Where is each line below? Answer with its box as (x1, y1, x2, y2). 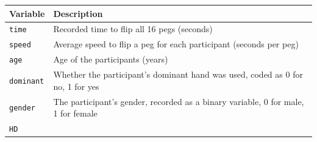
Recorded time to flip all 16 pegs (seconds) (53, 22, 213, 35)
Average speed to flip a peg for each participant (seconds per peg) (53, 38, 299, 50)
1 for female (53, 107, 98, 120)
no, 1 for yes (53, 79, 99, 92)
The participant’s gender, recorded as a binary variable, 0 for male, (53, 95, 304, 107)
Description (53, 7, 103, 19)
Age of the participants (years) (53, 53, 168, 66)
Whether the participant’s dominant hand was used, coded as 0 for (53, 68, 303, 81)
